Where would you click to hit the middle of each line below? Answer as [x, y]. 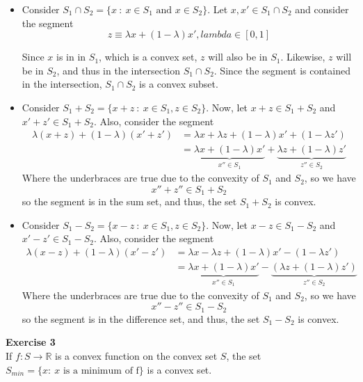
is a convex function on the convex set [136, 356]
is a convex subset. [179, 84]
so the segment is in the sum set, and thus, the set [129, 201]
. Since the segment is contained [282, 70]
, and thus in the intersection [119, 70]
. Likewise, [303, 57]
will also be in [238, 57]
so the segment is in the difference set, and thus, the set [141, 318]
